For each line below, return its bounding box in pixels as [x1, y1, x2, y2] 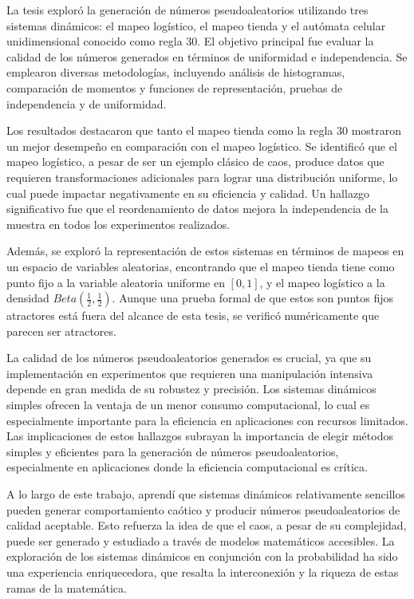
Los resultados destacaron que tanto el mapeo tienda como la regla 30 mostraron [6, 122, 402, 139]
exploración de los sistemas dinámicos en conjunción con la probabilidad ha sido [6, 548, 398, 565]
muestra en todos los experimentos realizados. [6, 215, 231, 232]
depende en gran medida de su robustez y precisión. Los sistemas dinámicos [6, 380, 377, 397]
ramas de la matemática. [6, 579, 127, 596]
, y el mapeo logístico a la [259, 274, 385, 290]
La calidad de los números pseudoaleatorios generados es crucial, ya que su [6, 349, 372, 366]
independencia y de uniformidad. [6, 95, 167, 112]
